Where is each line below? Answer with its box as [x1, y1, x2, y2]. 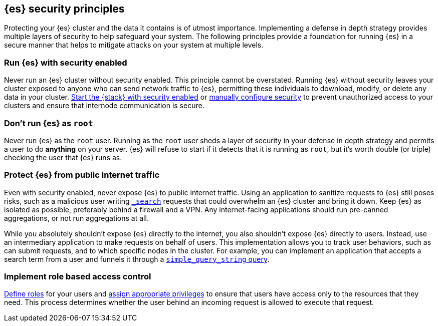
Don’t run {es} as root [4, 118, 93, 128]
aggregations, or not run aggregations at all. [4, 213, 149, 222]
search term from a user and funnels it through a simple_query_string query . [4, 254, 270, 263]
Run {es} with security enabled [4, 57, 127, 68]
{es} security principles [4, 3, 125, 15]
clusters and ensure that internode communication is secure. [4, 101, 204, 110]
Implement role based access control [4, 271, 151, 282]
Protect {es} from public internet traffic [4, 170, 160, 180]
